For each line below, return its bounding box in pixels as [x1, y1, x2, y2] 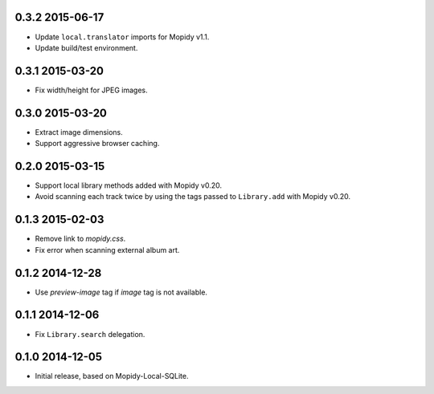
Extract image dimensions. [35, 127, 124, 136]
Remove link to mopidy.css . [35, 234, 126, 244]
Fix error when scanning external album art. [35, 245, 180, 254]
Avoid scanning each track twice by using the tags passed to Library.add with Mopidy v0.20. [35, 192, 351, 201]
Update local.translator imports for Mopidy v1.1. [35, 32, 210, 42]
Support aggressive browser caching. [35, 139, 160, 148]
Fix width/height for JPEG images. [35, 85, 148, 95]
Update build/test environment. [35, 43, 138, 52]
